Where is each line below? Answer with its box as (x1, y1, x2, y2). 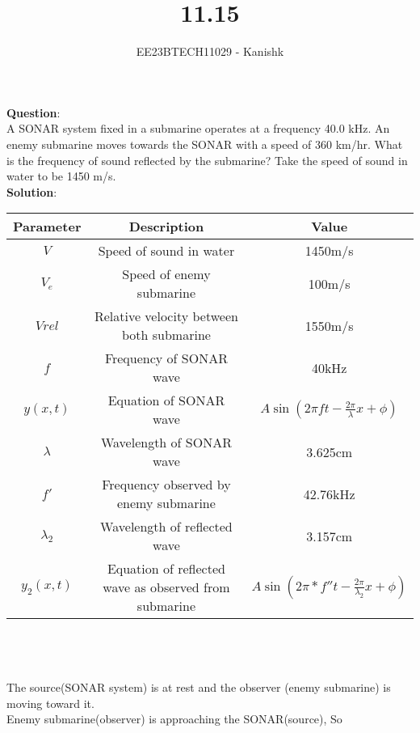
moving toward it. (6, 694, 94, 711)
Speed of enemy (122, 265, 211, 284)
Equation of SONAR (107, 391, 225, 410)
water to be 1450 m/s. (6, 167, 116, 184)
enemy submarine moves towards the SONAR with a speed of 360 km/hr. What (6, 135, 403, 152)
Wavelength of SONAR (100, 433, 232, 452)
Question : (6, 104, 61, 121)
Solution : (6, 183, 57, 200)
